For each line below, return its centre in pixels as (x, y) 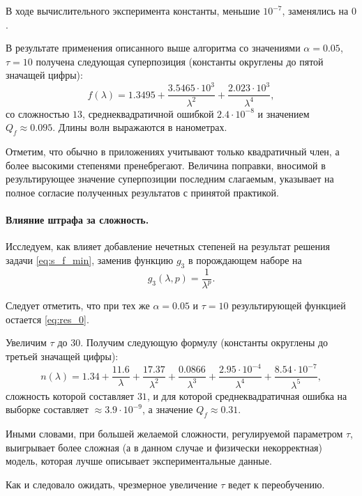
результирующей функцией (289, 305)
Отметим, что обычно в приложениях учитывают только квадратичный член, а (173, 152)
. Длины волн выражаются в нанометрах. (140, 127)
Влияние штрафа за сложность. (77, 220)
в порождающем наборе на (245, 260)
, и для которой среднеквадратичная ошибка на (247, 395)
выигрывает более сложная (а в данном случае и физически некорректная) (164, 447)
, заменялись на (315, 10)
